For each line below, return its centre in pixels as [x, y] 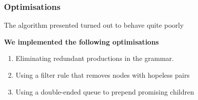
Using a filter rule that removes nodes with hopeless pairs [102, 75]
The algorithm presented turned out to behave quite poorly [94, 25]
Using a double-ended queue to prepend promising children [105, 91]
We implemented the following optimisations [81, 41]
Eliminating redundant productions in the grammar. [95, 58]
